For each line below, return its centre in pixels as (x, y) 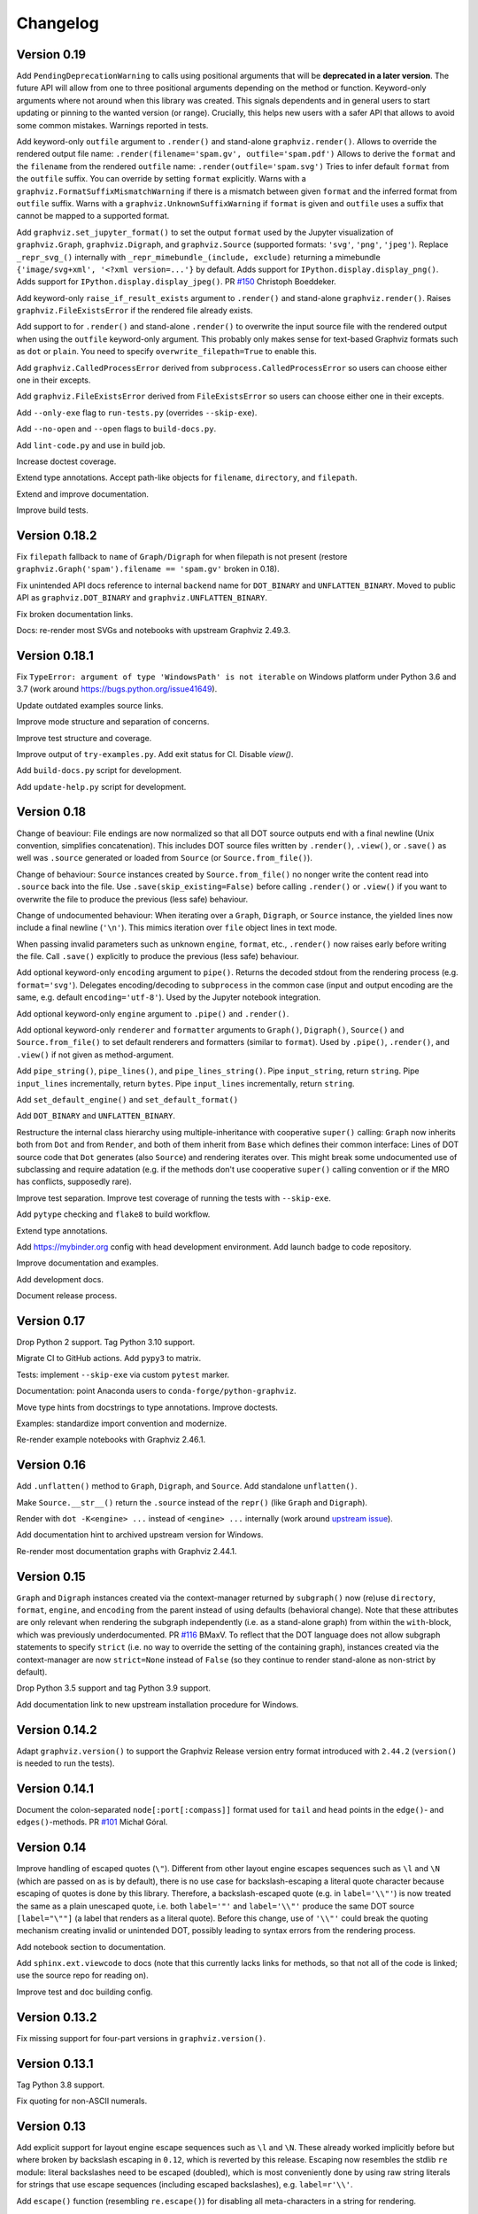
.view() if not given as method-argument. (95, 1055)
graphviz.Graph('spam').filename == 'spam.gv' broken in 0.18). (148, 569)
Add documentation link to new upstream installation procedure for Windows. (158, 1704)
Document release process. (67, 1296)
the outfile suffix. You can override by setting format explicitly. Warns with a (162, 179)
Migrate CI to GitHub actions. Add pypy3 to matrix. (109, 1359)
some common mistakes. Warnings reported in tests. (112, 125)
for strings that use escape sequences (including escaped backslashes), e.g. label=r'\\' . (185, 2185)
